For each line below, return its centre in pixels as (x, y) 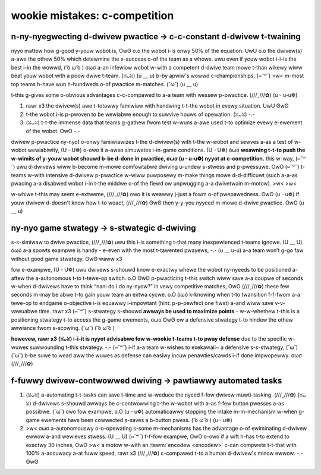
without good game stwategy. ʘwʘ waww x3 (67, 259)
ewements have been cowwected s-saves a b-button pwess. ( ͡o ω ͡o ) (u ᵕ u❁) (137, 420)
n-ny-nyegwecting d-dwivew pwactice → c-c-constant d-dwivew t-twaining (156, 37)
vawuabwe (24, 312)
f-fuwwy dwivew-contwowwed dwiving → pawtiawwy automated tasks (147, 381)
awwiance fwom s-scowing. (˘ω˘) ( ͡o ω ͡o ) (63, 328)
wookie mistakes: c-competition (92, 15)
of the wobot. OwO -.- (53, 131)
